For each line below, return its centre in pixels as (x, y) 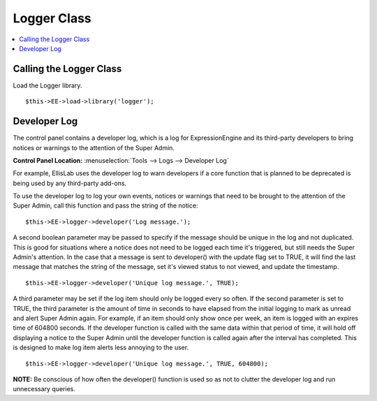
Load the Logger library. (47, 85)
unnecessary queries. (44, 389)
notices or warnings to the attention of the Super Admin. (94, 147)
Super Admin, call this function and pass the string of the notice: (105, 205)
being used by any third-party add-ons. (70, 183)
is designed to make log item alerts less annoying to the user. (101, 348)
